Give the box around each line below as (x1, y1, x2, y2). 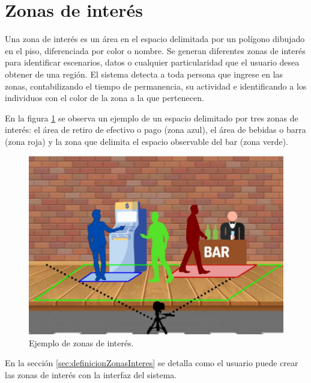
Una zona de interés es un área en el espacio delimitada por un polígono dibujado (5, 32, 305, 45)
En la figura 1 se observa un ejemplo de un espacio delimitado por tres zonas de (5, 111, 298, 124)
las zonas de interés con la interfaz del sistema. (5, 369, 177, 381)
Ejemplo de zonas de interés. (29, 336, 134, 349)
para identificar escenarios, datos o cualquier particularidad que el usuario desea (5, 56, 300, 69)
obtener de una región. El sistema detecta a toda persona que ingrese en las (5, 67, 283, 80)
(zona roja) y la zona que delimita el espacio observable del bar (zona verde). (5, 135, 289, 147)
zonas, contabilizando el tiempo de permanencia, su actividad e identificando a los (5, 79, 307, 92)
